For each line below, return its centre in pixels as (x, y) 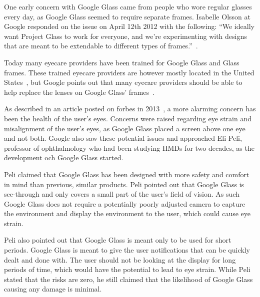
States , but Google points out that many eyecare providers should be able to (123, 82)
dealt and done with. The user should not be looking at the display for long (120, 259)
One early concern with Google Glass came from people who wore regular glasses (128, 6)
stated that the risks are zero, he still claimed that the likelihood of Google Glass (128, 279)
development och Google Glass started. (64, 157)
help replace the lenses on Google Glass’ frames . (79, 92)
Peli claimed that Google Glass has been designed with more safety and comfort (127, 174)
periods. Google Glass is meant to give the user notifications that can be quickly (127, 250)
